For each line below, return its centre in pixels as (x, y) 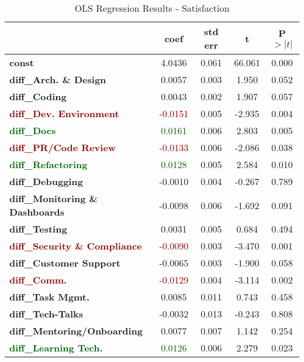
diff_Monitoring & (53, 198)
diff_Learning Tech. (56, 348)
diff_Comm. (38, 280)
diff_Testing (38, 229)
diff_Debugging (46, 181)
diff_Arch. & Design (58, 79)
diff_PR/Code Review (63, 147)
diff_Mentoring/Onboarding (76, 331)
